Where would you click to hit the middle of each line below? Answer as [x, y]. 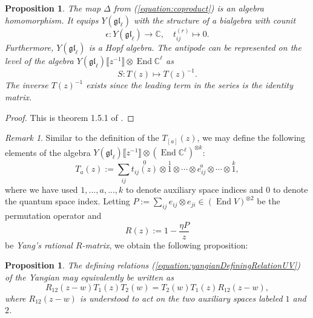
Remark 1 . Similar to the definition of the [82, 138]
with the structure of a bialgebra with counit [215, 20]
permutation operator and [53, 216]
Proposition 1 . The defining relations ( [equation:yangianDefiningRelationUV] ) [153, 265]
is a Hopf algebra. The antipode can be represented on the [195, 47]
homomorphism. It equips [52, 20]
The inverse [27, 85]
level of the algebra [39, 60]
